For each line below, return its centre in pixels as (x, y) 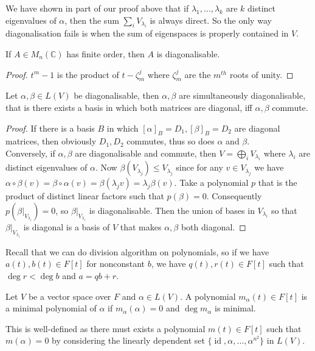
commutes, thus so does (171, 141)
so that (284, 210)
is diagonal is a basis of (67, 226)
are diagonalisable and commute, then (146, 153)
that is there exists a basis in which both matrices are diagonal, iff (129, 107)
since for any (199, 167)
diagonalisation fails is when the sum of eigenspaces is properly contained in (147, 33)
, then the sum (92, 20)
